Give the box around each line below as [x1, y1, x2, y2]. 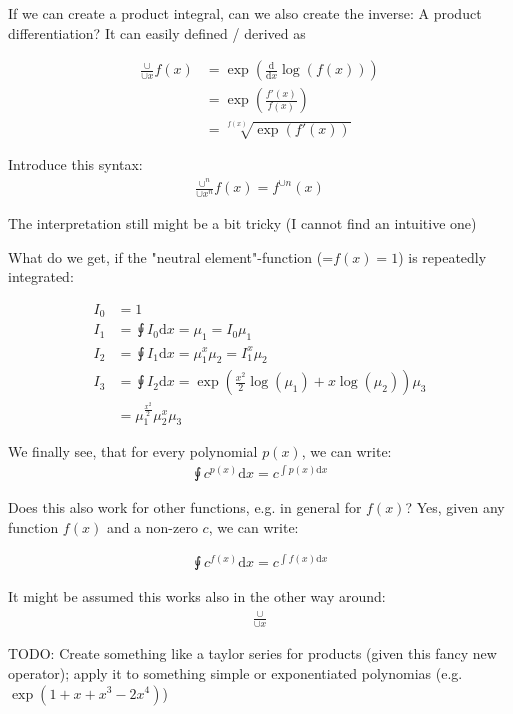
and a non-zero [106, 516, 198, 537]
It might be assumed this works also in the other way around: [8, 586, 386, 607]
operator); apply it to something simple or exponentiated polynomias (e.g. [8, 662, 463, 683]
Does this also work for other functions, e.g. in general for [8, 497, 362, 518]
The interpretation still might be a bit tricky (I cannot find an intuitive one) [8, 212, 477, 233]
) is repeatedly [398, 246, 487, 267]
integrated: [8, 266, 74, 287]
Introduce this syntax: [8, 154, 143, 175]
